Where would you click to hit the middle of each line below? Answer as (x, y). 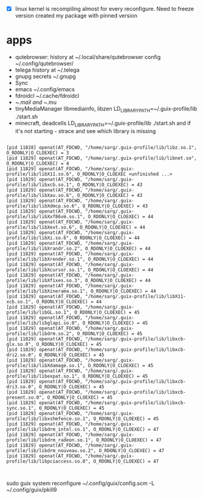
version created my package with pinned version (76, 16)
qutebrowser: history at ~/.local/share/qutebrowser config (88, 57)
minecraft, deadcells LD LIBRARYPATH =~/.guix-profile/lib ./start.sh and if (103, 124)
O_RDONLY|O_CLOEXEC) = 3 (38, 153)
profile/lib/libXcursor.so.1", (46, 270)
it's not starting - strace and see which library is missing (85, 131)
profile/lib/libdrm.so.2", (40, 334)
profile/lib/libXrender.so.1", (46, 259)
